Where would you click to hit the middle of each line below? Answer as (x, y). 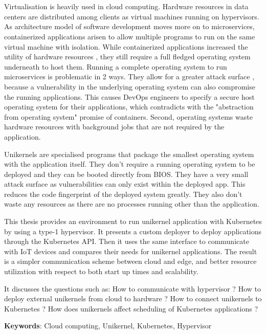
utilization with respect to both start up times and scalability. (101, 271)
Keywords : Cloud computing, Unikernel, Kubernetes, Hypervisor (108, 326)
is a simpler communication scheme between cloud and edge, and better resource (130, 261)
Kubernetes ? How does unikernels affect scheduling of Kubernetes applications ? (131, 308)
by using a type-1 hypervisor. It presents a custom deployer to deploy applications (133, 231)
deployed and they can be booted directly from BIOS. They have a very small (126, 174)
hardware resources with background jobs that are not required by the (114, 127)
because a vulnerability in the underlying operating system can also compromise (130, 86)
